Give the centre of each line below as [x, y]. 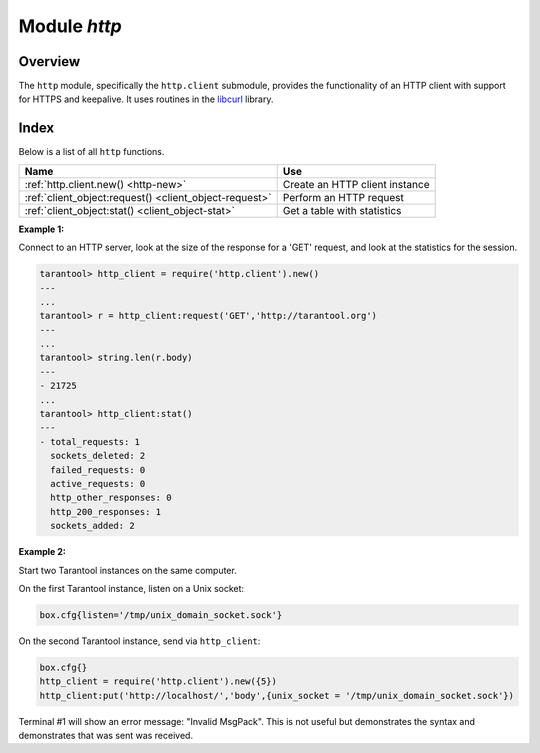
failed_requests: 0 [98, 469]
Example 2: [42, 552]
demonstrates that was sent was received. [106, 736]
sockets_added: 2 [92, 526]
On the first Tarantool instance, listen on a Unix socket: [131, 588]
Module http [70, 26]
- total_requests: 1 [89, 441]
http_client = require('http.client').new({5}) [158, 681]
